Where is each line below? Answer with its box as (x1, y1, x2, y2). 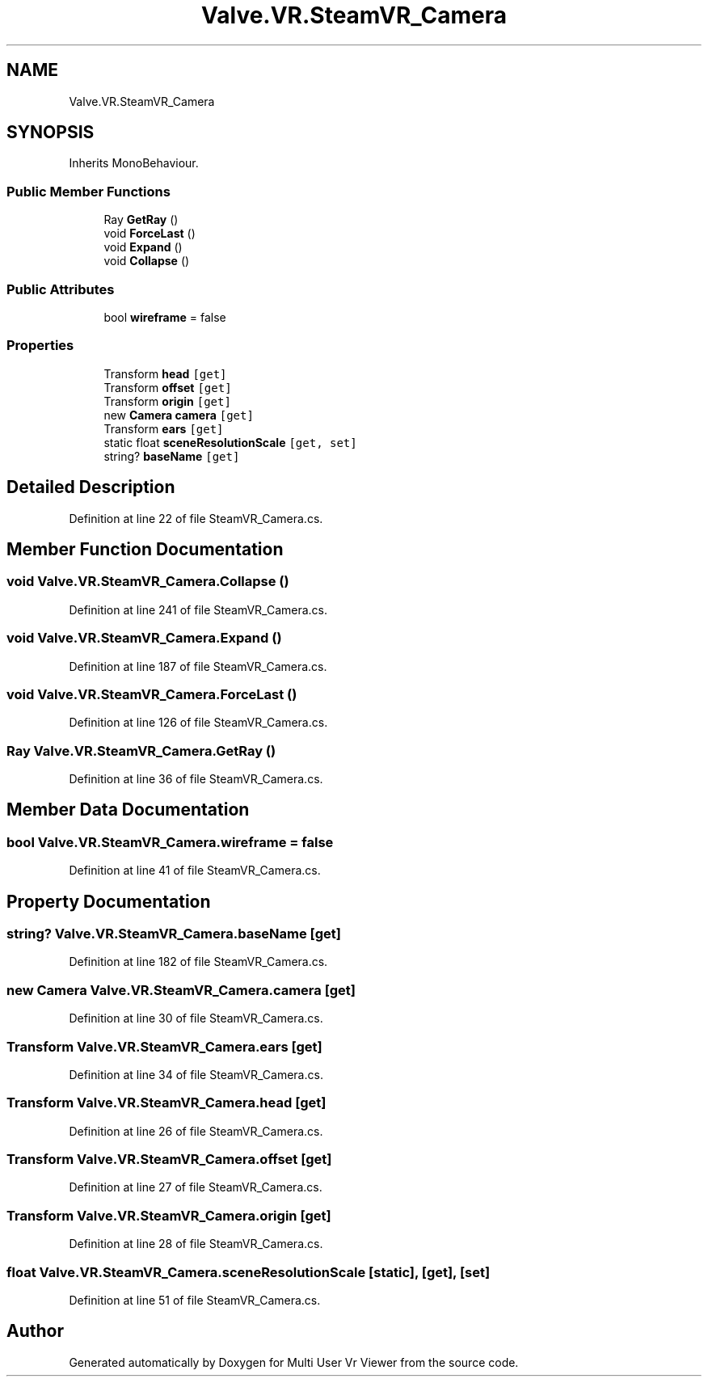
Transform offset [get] (103, 380, 232, 394)
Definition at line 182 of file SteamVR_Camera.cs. (69, 955, 328, 969)
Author (6, 1321, 64, 1342)
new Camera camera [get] (103, 407, 254, 422)
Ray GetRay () (103, 213, 179, 227)
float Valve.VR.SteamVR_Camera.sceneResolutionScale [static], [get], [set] (6, 1263, 491, 1280)
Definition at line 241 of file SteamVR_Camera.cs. (69, 602, 328, 617)
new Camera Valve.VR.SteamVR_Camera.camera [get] (6, 981, 356, 998)
